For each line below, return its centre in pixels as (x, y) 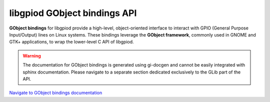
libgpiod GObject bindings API (73, 13)
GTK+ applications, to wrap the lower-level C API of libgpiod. (72, 42)
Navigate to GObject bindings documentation (56, 93)
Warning (32, 55)
